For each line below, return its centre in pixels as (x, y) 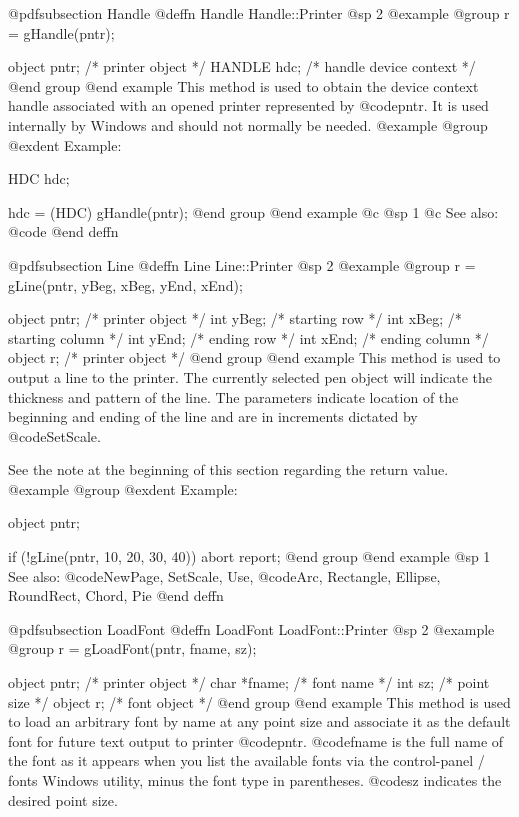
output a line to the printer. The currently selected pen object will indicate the (250, 376)
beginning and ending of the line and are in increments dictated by (213, 416)
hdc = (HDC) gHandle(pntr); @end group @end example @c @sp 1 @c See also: (253, 211)
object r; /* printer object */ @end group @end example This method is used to (254, 357)
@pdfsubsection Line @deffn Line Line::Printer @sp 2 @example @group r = (242, 264)
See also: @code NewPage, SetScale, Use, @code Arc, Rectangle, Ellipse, (224, 575)
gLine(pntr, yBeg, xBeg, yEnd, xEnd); (125, 284)
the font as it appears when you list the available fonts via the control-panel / (246, 760)
